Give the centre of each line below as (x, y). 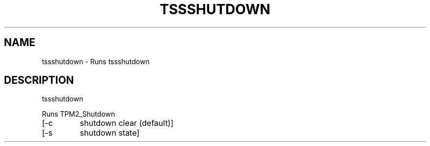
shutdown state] (110, 133)
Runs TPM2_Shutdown (79, 114)
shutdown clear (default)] (127, 123)
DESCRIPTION (39, 80)
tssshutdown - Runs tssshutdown (96, 61)
